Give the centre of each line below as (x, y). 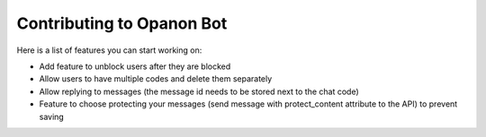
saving (52, 116)
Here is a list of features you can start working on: (109, 50)
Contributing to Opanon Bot (122, 23)
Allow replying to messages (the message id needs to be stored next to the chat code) (199, 91)
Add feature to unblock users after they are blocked (135, 66)
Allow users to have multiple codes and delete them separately (156, 79)
